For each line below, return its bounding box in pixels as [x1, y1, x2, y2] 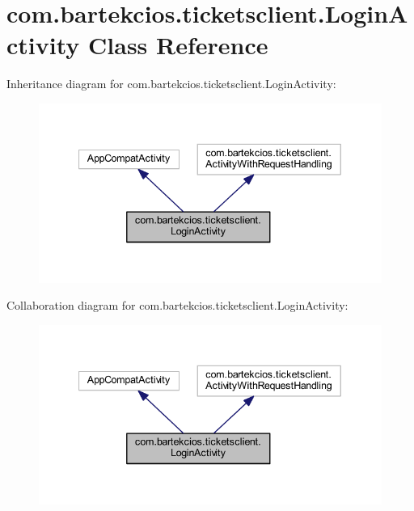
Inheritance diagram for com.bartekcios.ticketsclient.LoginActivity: [6, 75, 336, 92]
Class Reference [88, 28, 268, 61]
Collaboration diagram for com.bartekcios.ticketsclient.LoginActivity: [6, 297, 349, 314]
